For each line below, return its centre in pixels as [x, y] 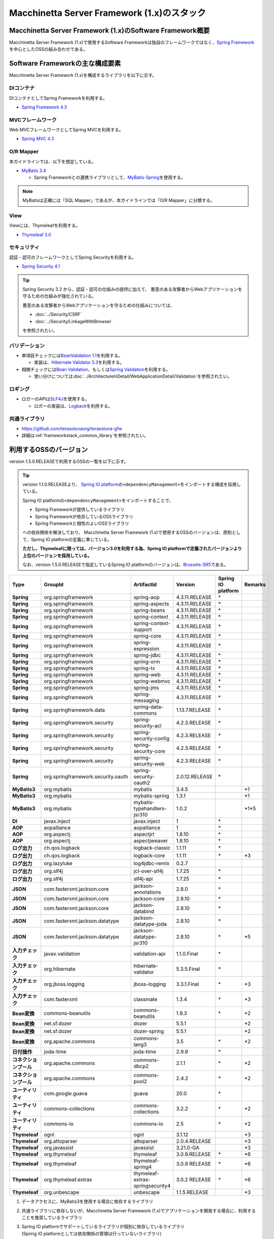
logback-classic [152, 848]
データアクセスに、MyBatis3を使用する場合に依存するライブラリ [87, 1201]
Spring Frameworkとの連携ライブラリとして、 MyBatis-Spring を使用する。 [110, 177]
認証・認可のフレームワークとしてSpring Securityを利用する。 [73, 257]
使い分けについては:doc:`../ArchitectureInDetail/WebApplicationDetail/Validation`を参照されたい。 [133, 376]
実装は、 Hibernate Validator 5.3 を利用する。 [79, 362]
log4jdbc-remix [151, 863]
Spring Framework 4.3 [44, 107]
